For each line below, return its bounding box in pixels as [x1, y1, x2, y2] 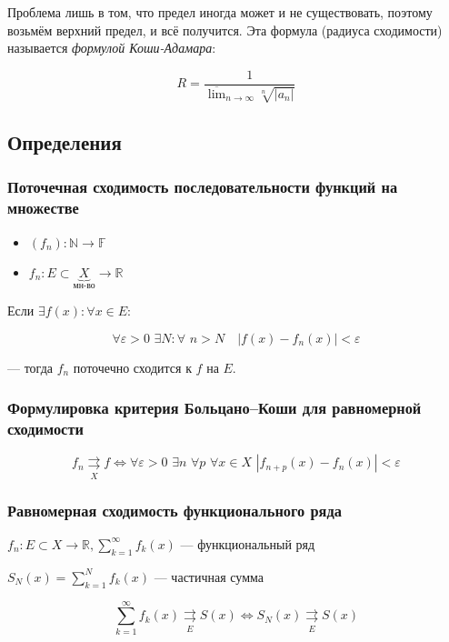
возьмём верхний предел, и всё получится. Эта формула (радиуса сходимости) [7, 20, 443, 39]
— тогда [7, 357, 53, 376]
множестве [7, 196, 79, 219]
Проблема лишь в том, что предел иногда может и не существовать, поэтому [7, 3, 433, 21]
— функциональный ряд [180, 534, 315, 553]
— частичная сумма [154, 567, 264, 586]
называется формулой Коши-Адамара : [7, 38, 216, 57]
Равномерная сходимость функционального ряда [7, 498, 342, 521]
